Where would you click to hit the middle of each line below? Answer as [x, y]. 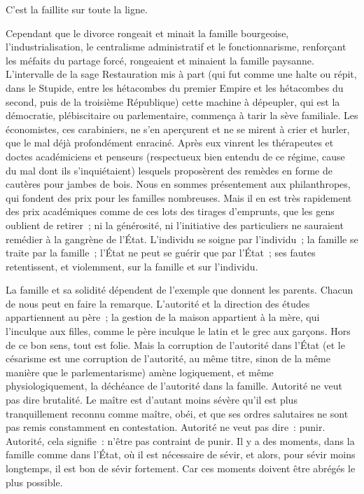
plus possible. [34, 482]
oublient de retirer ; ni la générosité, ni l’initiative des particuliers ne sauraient [175, 225]
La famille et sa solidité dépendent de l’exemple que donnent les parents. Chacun [180, 290]
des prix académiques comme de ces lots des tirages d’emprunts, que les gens [170, 211]
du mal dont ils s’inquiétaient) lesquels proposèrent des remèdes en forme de [169, 170]
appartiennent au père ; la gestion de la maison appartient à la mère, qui [163, 317]
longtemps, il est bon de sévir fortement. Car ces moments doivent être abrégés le [181, 468]
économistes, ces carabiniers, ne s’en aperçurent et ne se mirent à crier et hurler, [178, 129]
